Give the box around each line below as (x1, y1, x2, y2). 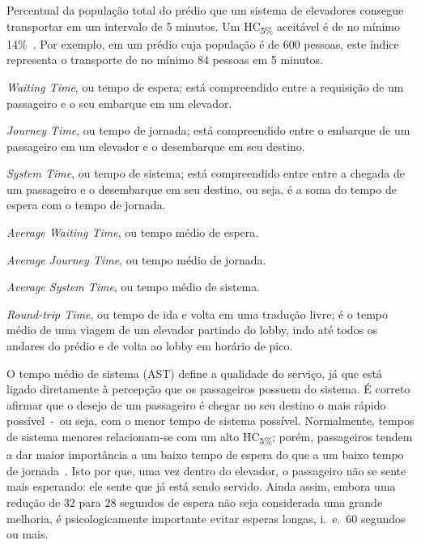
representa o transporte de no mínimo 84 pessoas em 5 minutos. (6, 51, 324, 68)
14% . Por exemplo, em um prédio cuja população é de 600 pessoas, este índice (6, 35, 399, 52)
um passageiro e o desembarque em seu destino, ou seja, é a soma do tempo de (6, 180, 397, 197)
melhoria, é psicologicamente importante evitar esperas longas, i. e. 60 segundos (6, 509, 406, 526)
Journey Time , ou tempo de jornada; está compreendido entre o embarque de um (6, 122, 410, 139)
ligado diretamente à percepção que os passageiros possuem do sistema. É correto (6, 380, 410, 397)
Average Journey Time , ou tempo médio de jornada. (6, 251, 266, 268)
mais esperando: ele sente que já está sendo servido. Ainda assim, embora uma (6, 478, 396, 495)
